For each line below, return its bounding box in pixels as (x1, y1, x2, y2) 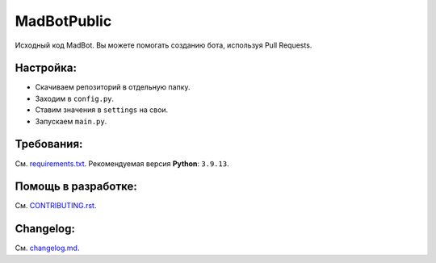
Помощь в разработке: (15, 180, 137, 194)
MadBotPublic (15, 12, 112, 30)
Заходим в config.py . (35, 94, 115, 103)
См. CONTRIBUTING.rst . (15, 201, 97, 211)
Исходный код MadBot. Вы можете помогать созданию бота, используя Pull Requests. (15, 40, 312, 50)
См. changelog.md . (15, 243, 80, 253)
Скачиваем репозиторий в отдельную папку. (35, 82, 191, 92)
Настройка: (15, 61, 77, 75)
